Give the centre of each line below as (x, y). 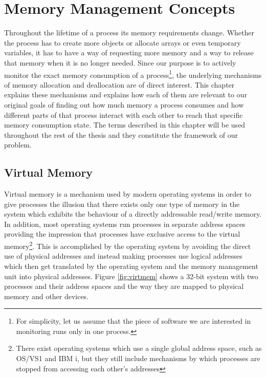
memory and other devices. (47, 296)
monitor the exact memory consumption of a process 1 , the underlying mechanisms (133, 74)
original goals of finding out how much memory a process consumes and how (124, 104)
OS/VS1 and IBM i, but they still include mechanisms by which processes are (138, 358)
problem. (18, 145)
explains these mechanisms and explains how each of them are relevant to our (126, 95)
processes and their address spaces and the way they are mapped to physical (124, 286)
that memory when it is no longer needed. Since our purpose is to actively (120, 62)
